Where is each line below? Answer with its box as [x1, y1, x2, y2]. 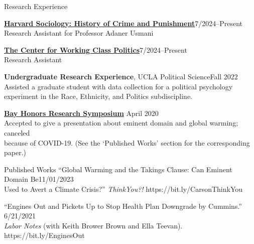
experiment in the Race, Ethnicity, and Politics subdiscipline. [4, 91, 193, 101]
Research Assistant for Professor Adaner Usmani [4, 28, 154, 38]
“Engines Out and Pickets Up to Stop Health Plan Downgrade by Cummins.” [4, 200, 242, 211]
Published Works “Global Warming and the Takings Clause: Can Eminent [4, 164, 232, 174]
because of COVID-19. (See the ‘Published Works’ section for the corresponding [4, 137, 250, 148]
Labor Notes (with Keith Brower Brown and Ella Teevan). [4, 220, 183, 230]
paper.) [4, 147, 27, 158]
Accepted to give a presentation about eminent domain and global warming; [4, 117, 238, 128]
